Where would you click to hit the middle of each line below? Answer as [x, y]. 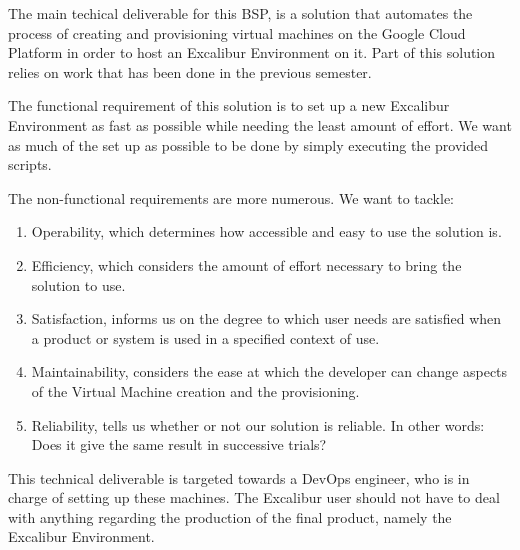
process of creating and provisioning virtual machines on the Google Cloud [237, 32]
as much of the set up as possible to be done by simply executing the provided [248, 144]
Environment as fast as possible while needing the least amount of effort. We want [260, 124]
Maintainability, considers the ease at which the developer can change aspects [269, 371]
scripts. [30, 164]
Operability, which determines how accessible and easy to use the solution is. [266, 231]
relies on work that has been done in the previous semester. [190, 71]
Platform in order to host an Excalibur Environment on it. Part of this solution [252, 52]
